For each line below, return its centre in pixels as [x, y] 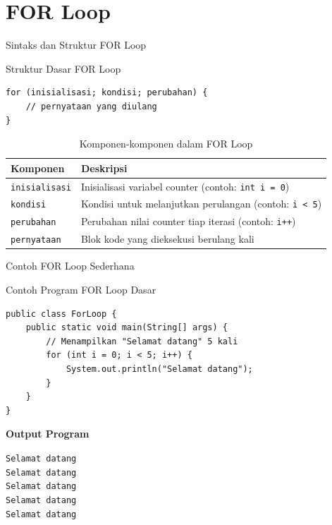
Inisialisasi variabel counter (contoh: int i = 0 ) [185, 186]
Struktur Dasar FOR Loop [63, 68]
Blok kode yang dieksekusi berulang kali [167, 239]
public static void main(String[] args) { [127, 328]
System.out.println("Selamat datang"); [159, 369]
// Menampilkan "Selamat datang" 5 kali [142, 341]
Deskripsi [104, 168]
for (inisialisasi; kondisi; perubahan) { [107, 93]
